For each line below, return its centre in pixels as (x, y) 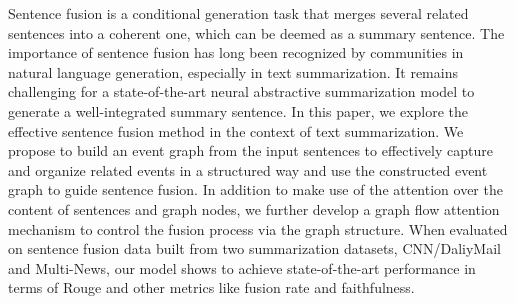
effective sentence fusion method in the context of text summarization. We (236, 130)
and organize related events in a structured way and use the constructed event (248, 169)
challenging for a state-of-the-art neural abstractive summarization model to (241, 91)
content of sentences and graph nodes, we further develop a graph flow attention (254, 208)
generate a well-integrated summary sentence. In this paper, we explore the (238, 110)
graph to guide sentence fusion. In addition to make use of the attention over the (255, 189)
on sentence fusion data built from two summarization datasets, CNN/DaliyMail (254, 248)
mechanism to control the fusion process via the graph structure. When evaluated (258, 228)
